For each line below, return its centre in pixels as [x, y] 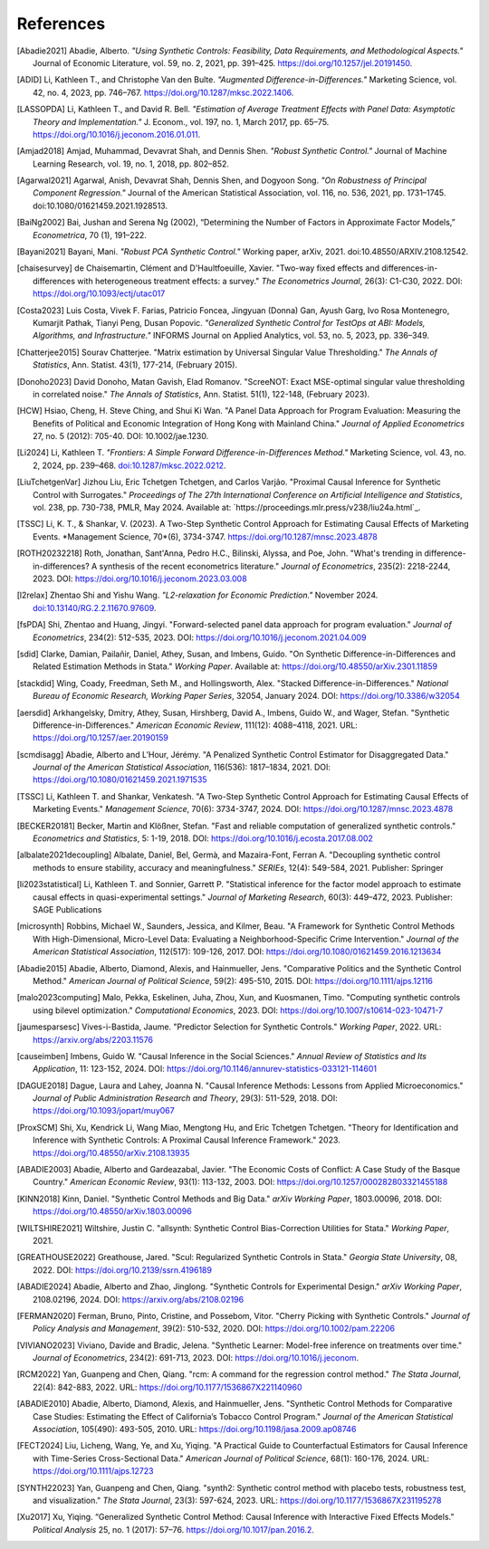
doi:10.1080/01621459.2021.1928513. [100, 206]
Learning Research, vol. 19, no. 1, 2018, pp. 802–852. [131, 164]
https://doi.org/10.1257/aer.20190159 [101, 738]
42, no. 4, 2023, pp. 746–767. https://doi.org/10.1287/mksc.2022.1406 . [163, 92]
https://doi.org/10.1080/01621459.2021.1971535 [120, 779]
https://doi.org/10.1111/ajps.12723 [93, 1471]
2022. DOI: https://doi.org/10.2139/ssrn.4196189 [123, 1270]
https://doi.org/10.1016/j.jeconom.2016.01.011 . [117, 134]
